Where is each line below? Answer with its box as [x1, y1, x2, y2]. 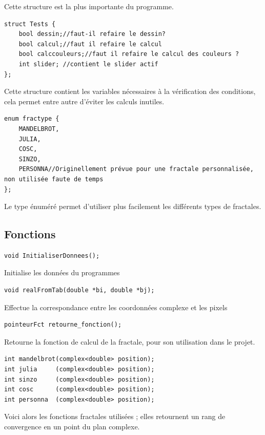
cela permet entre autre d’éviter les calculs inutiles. [4, 96, 165, 106]
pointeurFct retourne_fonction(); [4, 321, 122, 329]
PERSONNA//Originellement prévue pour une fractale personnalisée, [18, 165, 254, 173]
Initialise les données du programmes [4, 267, 120, 278]
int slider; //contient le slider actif [18, 60, 158, 68]
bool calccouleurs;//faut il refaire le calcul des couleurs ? [18, 50, 239, 58]
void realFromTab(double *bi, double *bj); [4, 287, 155, 294]
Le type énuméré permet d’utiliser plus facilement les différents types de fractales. [4, 201, 261, 212]
